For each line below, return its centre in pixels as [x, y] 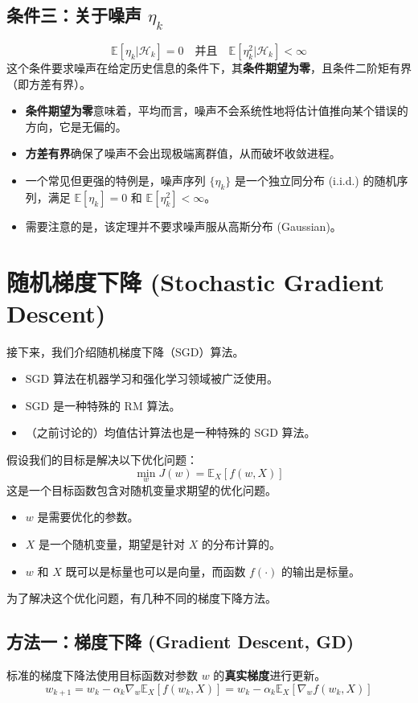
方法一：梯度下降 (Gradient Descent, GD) [180, 641]
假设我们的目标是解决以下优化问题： [102, 460]
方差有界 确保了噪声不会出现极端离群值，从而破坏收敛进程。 [183, 153]
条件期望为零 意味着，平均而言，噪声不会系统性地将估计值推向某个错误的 [217, 111]
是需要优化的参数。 [88, 517]
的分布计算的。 [241, 544]
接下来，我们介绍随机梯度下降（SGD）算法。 [125, 351]
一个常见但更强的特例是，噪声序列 [115, 180]
